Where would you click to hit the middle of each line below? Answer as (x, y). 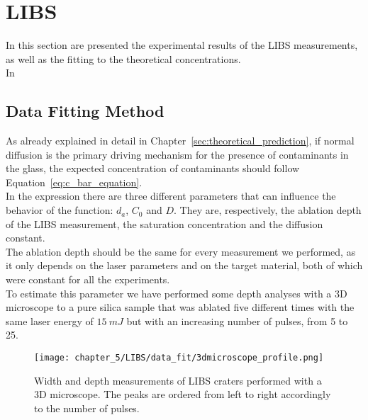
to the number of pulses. (87, 408)
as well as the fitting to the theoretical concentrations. (123, 58)
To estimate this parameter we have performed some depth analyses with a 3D (177, 293)
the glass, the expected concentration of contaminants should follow (153, 168)
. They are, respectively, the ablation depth (268, 210)
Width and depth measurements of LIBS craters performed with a (178, 380)
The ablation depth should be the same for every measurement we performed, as (181, 251)
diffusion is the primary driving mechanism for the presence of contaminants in (177, 154)
